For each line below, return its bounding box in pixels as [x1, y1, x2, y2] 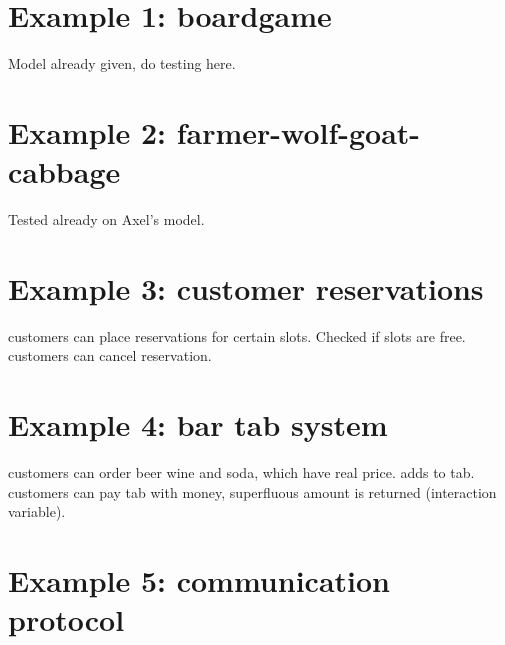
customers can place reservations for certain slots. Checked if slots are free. [8, 325, 466, 346]
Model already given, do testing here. [8, 53, 236, 74]
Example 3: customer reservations [8, 267, 484, 308]
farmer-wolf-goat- [176, 111, 421, 152]
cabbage [8, 151, 121, 192]
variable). [8, 501, 66, 522]
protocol [8, 599, 125, 640]
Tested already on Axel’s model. [8, 209, 205, 230]
